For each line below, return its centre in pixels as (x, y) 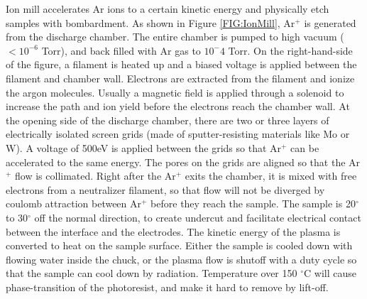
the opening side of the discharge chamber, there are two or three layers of (168, 120)
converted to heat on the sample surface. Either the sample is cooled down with (179, 245)
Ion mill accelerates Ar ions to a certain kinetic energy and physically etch (168, 9)
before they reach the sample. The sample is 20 (253, 203)
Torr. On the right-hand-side (290, 50)
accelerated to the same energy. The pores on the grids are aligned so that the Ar (183, 162)
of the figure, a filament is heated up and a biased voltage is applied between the (181, 64)
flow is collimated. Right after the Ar (95, 176)
